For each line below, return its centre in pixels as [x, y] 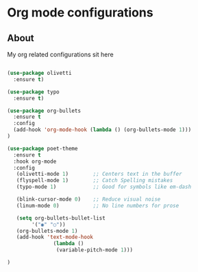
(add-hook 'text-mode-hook [55, 237]
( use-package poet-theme [42, 148]
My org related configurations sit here [61, 54]
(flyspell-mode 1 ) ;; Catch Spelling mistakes [95, 181]
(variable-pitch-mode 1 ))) [95, 250]
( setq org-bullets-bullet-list [61, 218]
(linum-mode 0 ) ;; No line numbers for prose [98, 205]
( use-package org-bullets [44, 111]
